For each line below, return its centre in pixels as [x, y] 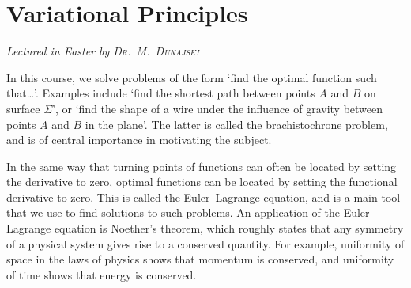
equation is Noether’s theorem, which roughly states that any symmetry [229, 228]
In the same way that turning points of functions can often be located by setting [202, 166]
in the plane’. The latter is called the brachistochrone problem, [236, 124]
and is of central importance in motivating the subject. [139, 140]
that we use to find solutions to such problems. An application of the [173, 212]
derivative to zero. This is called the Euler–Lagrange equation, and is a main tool [204, 197]
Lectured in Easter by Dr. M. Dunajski [103, 51]
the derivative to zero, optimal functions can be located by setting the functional [202, 182]
